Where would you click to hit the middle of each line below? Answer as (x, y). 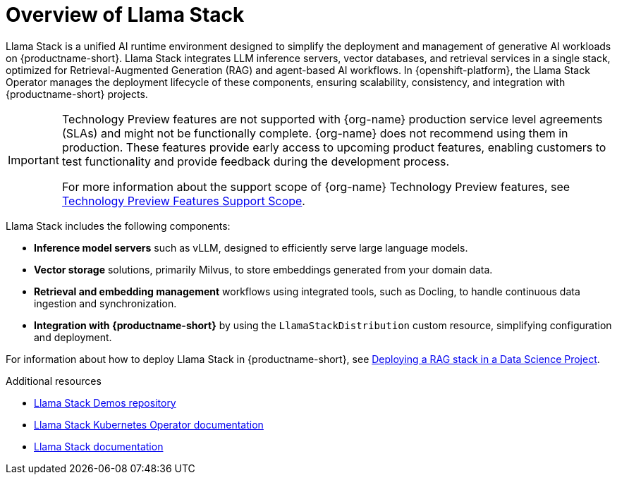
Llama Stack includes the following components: (118, 226)
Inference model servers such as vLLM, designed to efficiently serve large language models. (251, 247)
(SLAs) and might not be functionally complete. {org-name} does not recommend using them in (315, 133)
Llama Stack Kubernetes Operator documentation (149, 424)
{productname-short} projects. (77, 94)
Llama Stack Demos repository (105, 402)
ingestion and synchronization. (105, 303)
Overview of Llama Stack (125, 15)
